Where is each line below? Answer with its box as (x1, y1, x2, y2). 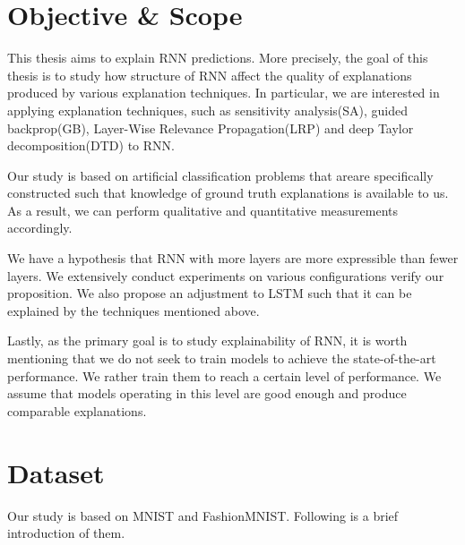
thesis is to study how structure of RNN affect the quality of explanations (7, 65, 412, 84)
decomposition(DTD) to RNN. (7, 136, 175, 155)
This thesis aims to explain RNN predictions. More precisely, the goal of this (7, 48, 428, 67)
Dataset (7, 454, 105, 490)
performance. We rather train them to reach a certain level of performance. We (7, 366, 442, 385)
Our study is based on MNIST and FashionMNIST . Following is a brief (7, 506, 399, 524)
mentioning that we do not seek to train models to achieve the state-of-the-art (7, 349, 436, 368)
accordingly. (7, 218, 73, 237)
